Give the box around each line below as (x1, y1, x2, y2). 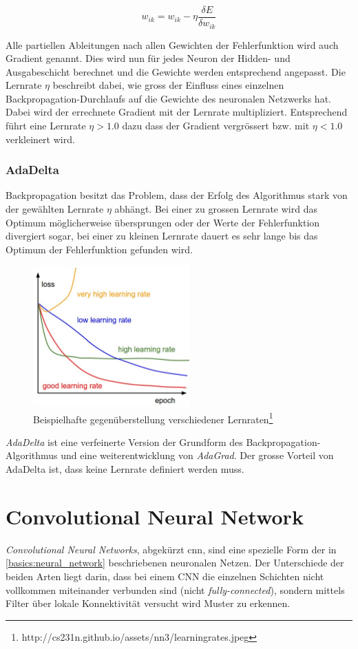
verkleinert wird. (6, 131, 75, 146)
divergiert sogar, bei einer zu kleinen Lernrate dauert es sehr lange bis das (6, 228, 318, 243)
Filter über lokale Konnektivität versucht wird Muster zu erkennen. (6, 596, 291, 610)
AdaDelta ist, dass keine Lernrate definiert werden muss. (6, 462, 244, 476)
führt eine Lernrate (6, 118, 86, 133)
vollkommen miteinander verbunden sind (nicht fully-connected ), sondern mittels (6, 582, 345, 597)
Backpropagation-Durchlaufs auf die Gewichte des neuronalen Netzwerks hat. (6, 91, 331, 105)
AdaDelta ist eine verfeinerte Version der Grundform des (6, 434, 243, 449)
